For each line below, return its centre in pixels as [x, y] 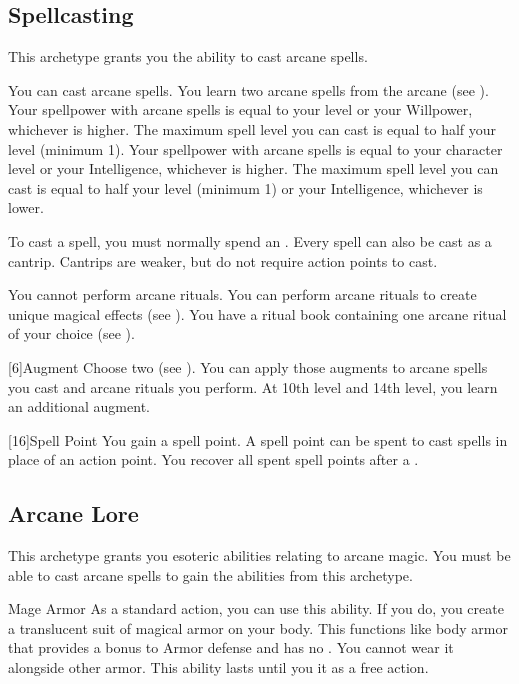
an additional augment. [79, 406]
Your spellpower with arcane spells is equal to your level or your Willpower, [240, 109]
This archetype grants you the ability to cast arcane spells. [188, 56]
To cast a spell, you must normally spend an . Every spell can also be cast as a [250, 240]
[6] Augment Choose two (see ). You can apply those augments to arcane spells [248, 366]
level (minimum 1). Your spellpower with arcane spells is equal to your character [255, 148]
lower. [26, 207]
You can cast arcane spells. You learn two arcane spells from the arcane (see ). [248, 89]
